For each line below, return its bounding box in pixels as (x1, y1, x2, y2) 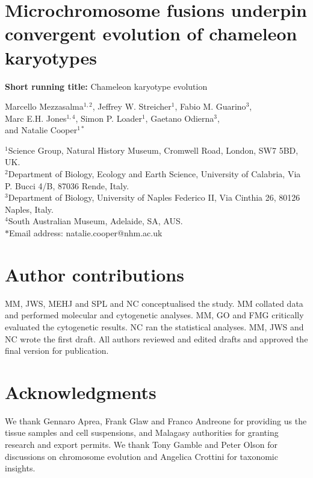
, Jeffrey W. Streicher (92, 100, 172, 113)
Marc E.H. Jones (5, 112, 67, 124)
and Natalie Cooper (5, 124, 78, 136)
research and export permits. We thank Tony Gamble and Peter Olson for (5, 438, 278, 451)
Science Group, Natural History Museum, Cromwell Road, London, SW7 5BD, (8, 143, 299, 156)
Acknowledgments (5, 379, 156, 404)
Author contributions (5, 262, 184, 286)
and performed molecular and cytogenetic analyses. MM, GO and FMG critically (5, 309, 304, 321)
